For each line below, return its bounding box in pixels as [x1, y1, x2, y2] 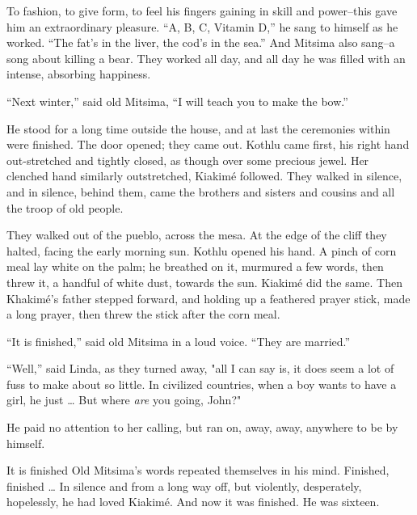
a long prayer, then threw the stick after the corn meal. [6, 306, 280, 323]
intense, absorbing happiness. [6, 65, 151, 82]
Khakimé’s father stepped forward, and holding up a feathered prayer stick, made [6, 289, 411, 306]
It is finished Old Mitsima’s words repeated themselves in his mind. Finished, [6, 462, 390, 479]
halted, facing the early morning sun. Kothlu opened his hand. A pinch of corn [6, 242, 397, 259]
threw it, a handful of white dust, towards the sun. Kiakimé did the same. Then [6, 273, 403, 290]
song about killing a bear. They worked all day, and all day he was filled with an [6, 49, 406, 66]
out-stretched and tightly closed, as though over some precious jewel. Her [6, 151, 369, 168]
